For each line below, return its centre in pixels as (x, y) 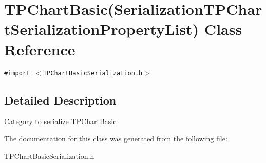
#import (17, 73)
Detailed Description (60, 100)
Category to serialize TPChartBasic (60, 121)
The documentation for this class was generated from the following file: (116, 138)
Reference (40, 49)
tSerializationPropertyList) (102, 29)
